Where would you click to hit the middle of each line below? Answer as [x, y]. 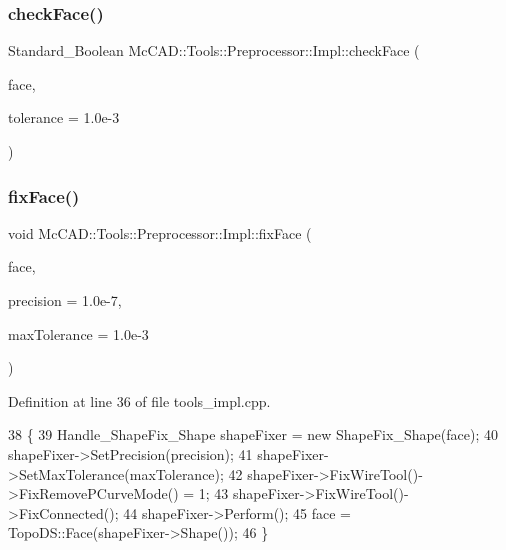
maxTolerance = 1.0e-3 [78, 333]
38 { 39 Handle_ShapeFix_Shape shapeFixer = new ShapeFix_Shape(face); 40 [253, 434]
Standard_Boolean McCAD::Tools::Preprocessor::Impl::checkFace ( [214, 50]
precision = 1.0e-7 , [65, 300]
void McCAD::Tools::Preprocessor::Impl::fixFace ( [160, 232]
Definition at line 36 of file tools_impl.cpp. [139, 400]
